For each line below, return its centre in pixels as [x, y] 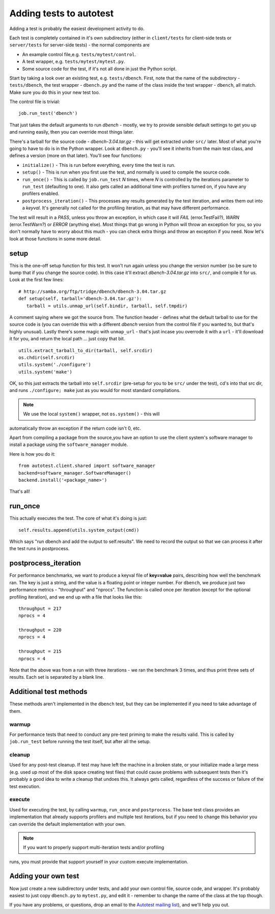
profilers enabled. [41, 193]
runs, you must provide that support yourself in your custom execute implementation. [99, 861]
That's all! [20, 491]
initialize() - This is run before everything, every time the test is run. [99, 165]
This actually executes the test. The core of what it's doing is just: [78, 518]
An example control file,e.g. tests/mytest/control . [79, 54]
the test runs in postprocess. [39, 549]
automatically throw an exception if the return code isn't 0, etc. [75, 428]
